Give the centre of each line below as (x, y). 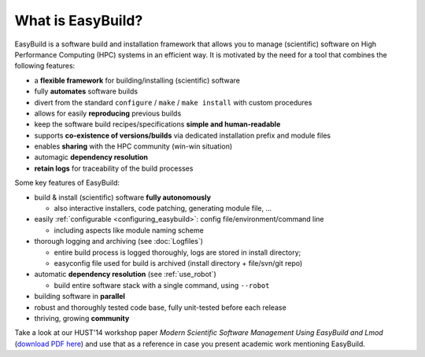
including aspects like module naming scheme (129, 230)
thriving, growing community (82, 318)
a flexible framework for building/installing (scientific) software (137, 80)
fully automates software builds (86, 91)
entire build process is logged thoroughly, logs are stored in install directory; (177, 252)
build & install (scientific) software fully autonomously (123, 197)
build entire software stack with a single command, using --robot (162, 285)
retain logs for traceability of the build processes (114, 168)
